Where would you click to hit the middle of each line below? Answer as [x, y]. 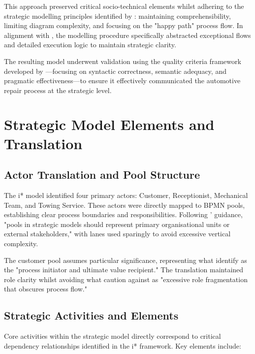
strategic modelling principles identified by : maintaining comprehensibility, [117, 16]
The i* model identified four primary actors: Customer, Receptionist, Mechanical [126, 195]
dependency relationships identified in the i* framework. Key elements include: [123, 345]
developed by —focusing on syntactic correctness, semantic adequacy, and [115, 71]
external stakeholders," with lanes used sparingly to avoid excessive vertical [117, 234]
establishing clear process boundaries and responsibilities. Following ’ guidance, [123, 214]
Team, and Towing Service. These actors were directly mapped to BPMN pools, [125, 205]
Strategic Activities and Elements [91, 315]
